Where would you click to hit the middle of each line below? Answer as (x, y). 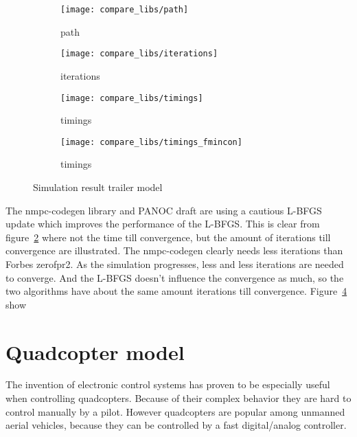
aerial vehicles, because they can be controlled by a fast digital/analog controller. (176, 425)
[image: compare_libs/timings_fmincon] (151, 142)
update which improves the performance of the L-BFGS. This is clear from (163, 224)
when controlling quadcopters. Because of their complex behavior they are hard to (178, 398)
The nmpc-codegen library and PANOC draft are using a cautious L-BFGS (164, 210)
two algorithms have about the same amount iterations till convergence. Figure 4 (176, 291)
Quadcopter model (95, 351)
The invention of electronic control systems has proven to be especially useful (168, 384)
